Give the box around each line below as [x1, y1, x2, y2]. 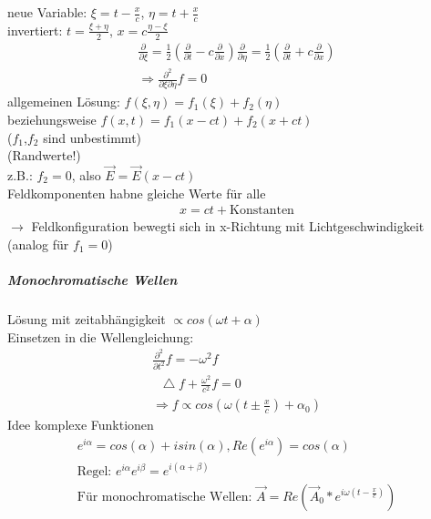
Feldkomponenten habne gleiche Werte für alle [7, 183, 266, 202]
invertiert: [7, 20, 63, 39]
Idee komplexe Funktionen [7, 415, 154, 434]
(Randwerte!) [7, 146, 81, 165]
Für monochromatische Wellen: [77, 490, 252, 504]
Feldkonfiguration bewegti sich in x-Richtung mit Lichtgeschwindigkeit [31, 217, 425, 236]
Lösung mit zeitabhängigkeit [7, 309, 166, 328]
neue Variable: [7, 3, 87, 21]
